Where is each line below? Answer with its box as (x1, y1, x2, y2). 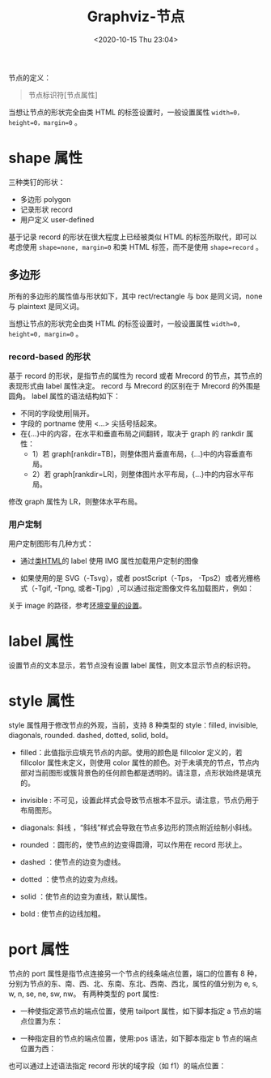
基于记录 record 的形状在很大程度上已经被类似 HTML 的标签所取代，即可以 (8, 232, 257, 242)
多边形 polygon (19, 194, 71, 204)
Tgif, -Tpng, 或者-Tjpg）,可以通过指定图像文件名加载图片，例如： (37, 583, 255, 593)
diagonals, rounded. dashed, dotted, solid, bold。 (8, 731, 173, 741)
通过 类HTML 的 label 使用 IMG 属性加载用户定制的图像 (19, 556, 199, 566)
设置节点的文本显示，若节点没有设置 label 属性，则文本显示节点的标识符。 (8, 660, 256, 670)
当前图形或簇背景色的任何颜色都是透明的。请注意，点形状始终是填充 (34, 768, 261, 778)
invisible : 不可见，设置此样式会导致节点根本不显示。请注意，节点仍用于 (19, 796, 260, 805)
